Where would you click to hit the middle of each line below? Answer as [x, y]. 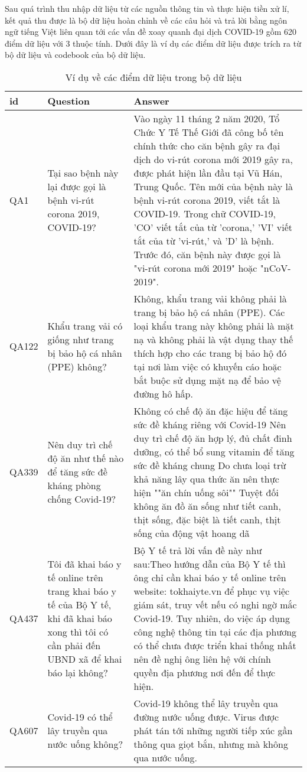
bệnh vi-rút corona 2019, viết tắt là [207, 200]
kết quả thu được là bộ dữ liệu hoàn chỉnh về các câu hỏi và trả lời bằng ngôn [146, 20]
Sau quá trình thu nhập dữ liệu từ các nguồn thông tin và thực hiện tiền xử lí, [147, 8]
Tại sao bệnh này [83, 172]
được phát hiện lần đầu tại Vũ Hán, [208, 172]
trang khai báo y [82, 591]
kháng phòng [74, 486]
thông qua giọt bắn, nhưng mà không [211, 744]
